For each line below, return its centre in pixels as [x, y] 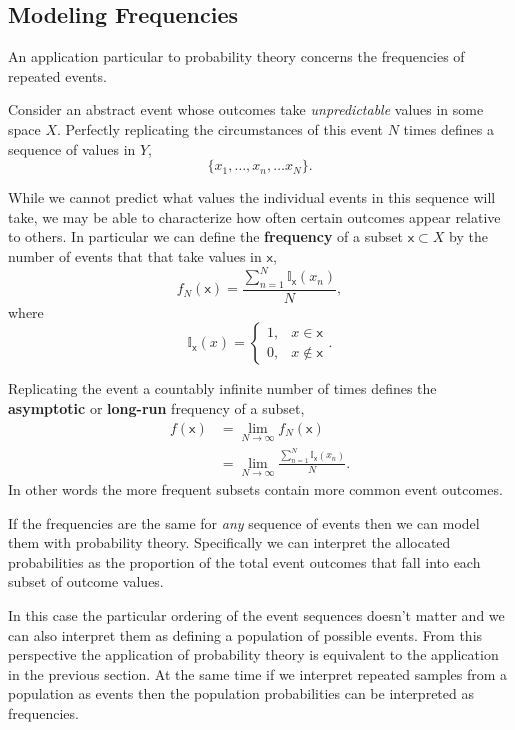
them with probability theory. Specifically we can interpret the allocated [229, 542]
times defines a [448, 128]
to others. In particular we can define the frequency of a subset [205, 236]
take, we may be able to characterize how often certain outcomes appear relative [254, 216]
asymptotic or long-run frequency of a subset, [156, 408]
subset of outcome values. [86, 581]
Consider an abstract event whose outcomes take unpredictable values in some [246, 109]
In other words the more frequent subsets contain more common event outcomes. [255, 488]
